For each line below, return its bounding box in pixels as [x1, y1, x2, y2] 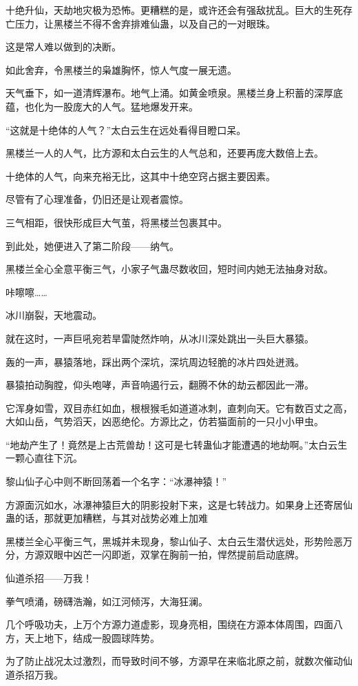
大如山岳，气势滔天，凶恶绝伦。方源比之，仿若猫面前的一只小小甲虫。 [6, 414, 324, 429]
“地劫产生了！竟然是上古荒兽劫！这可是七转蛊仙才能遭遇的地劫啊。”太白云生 [6, 437, 348, 451]
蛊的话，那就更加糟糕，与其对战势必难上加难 [6, 511, 208, 525]
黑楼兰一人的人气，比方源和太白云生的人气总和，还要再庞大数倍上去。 [6, 146, 324, 160]
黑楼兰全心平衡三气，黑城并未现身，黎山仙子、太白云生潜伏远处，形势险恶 [6, 533, 343, 548]
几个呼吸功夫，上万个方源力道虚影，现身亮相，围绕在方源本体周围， [6, 617, 314, 631]
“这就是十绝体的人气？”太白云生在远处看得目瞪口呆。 [6, 122, 246, 137]
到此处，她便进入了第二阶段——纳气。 [6, 238, 179, 253]
